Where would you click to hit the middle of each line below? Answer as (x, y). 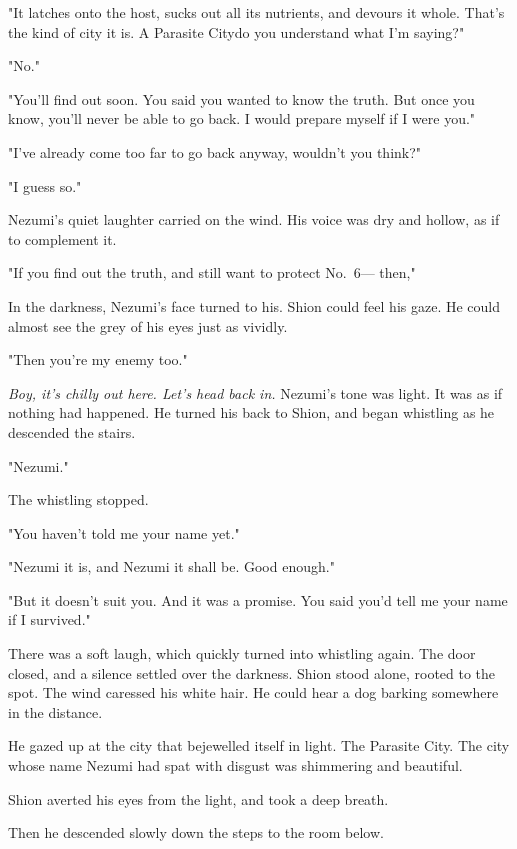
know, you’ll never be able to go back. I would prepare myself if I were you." (242, 118)
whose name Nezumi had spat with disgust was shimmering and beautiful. (235, 765)
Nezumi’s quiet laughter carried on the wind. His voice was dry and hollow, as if (254, 219)
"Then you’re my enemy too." (98, 359)
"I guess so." (45, 185)
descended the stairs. (72, 431)
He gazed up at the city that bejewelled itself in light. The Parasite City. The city (259, 745)
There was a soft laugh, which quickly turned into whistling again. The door (242, 653)
